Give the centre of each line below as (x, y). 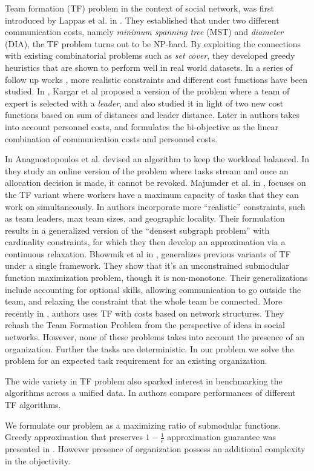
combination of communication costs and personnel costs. (111, 138)
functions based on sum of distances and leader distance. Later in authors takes (152, 115)
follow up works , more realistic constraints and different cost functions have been (156, 79)
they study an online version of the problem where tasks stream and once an (147, 170)
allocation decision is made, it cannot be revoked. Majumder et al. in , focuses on (155, 183)
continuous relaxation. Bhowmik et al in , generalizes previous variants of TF (148, 253)
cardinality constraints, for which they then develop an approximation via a (145, 242)
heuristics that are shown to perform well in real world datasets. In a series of (149, 67)
